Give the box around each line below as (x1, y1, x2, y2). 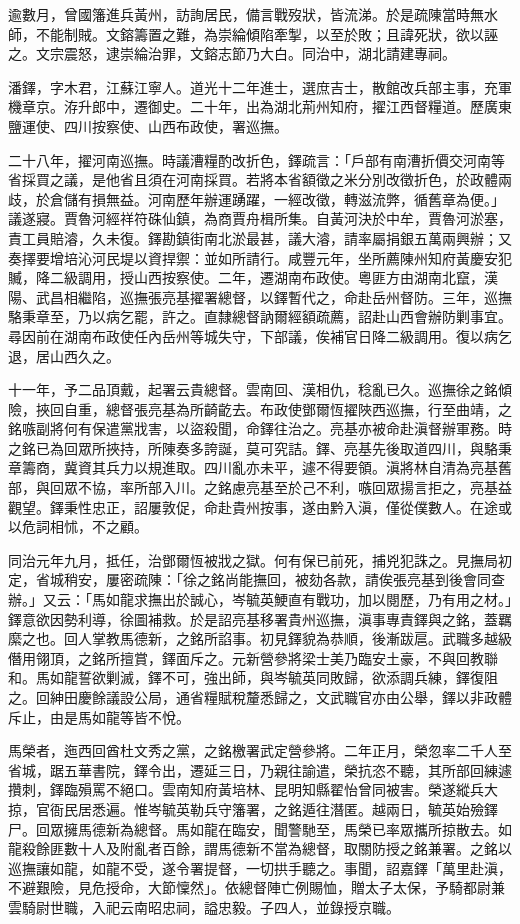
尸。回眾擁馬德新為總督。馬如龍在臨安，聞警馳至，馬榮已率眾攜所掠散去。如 (8, 818, 512, 839)
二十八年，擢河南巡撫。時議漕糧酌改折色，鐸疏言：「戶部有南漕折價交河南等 (8, 149, 505, 170)
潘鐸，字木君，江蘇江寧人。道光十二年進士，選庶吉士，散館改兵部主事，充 (8, 76, 498, 97)
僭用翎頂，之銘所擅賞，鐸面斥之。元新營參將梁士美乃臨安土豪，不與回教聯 (8, 647, 498, 668)
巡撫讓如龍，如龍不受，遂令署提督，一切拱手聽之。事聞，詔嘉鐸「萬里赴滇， (8, 857, 512, 878)
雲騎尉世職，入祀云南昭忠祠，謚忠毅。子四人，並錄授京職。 (8, 896, 400, 917)
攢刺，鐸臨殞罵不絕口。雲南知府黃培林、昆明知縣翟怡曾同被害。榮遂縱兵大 (8, 779, 498, 800)
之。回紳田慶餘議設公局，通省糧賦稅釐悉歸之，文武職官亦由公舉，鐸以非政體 (8, 687, 512, 707)
